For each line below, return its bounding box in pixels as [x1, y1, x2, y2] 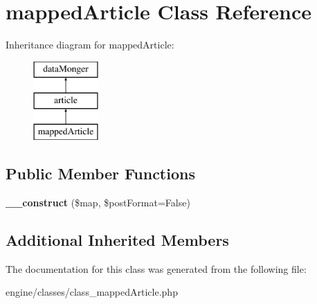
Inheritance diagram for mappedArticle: [6, 37, 174, 52]
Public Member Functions [6, 163, 195, 184]
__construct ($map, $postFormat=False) [6, 195, 190, 209]
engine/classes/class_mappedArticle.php [6, 285, 178, 299]
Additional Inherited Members [6, 229, 229, 250]
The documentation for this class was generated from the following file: [6, 261, 307, 276]
